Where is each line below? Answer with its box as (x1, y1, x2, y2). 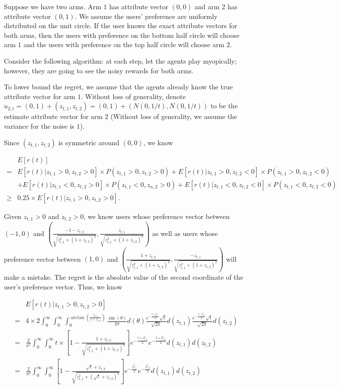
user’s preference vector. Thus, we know (4, 281, 123, 291)
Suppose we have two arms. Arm (4, 1, 102, 11)
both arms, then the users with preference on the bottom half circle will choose (4, 30, 240, 40)
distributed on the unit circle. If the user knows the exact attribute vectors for (4, 20, 237, 31)
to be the (210, 101, 238, 111)
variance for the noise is (4, 120, 74, 131)
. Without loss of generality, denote (81, 91, 186, 101)
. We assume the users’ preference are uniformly (74, 11, 218, 21)
